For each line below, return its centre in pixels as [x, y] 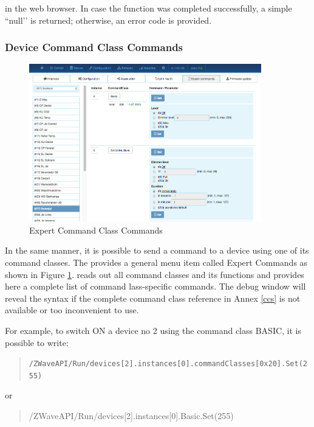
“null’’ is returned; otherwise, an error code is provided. [108, 20]
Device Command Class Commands [94, 47]
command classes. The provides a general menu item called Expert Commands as [156, 262]
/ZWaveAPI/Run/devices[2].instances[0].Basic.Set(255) [131, 416]
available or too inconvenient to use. [72, 310]
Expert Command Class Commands [96, 230]
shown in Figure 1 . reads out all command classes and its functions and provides [155, 274]
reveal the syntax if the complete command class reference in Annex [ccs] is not [153, 298]
